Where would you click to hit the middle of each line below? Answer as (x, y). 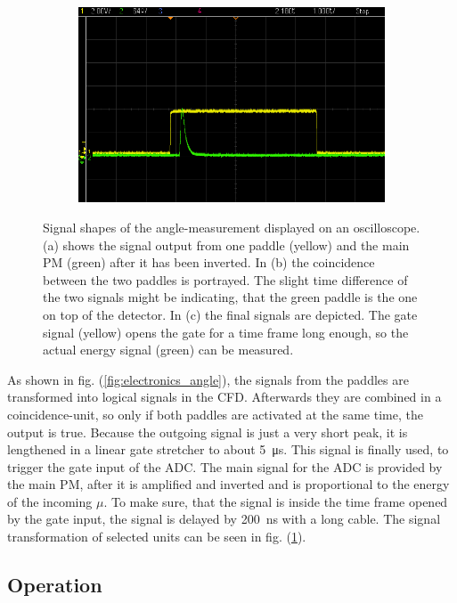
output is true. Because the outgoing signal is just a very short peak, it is (208, 432)
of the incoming (50, 501)
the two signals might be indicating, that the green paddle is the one (230, 297)
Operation (55, 585)
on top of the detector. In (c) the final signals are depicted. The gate (230, 314)
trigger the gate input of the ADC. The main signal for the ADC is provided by (225, 466)
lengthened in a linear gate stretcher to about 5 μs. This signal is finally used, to (228, 449)
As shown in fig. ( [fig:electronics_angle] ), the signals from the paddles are (208, 379)
